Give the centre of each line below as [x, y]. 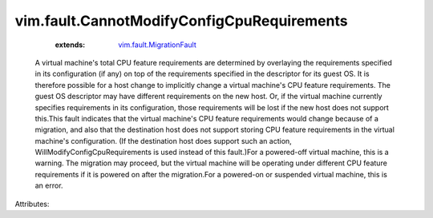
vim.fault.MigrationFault [157, 45]
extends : [70, 45]
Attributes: [32, 204]
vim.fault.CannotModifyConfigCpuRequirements [181, 21]
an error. [49, 186]
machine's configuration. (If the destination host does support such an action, [163, 141]
